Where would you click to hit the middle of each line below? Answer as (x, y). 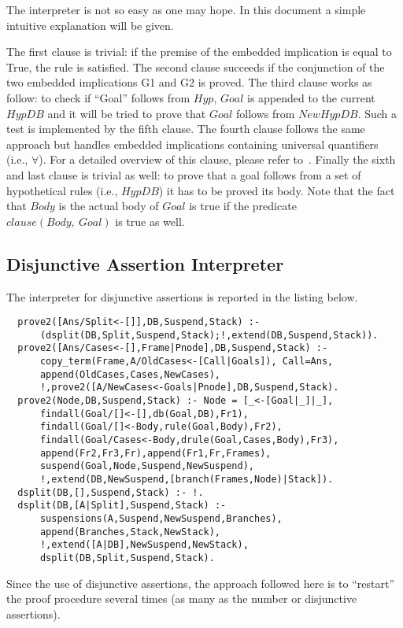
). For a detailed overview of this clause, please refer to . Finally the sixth (217, 159)
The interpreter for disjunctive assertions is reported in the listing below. (182, 296)
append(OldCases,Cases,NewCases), (130, 374)
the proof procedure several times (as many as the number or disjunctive (182, 598)
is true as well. (150, 221)
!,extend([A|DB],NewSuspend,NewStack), (144, 545)
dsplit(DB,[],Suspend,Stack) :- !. (111, 492)
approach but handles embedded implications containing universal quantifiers (192, 144)
